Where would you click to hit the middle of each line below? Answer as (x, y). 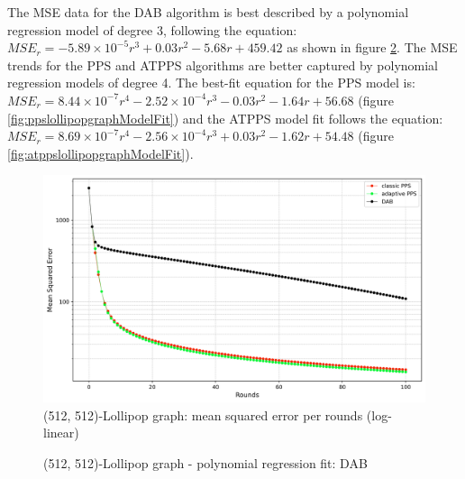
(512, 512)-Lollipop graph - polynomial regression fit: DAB (205, 462)
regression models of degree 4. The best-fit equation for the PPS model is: (211, 83)
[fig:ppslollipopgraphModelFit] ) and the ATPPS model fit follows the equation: (225, 118)
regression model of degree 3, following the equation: (152, 29)
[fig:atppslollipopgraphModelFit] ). (100, 153)
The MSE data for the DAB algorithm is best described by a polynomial (208, 12)
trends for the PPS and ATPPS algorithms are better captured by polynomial (223, 64)
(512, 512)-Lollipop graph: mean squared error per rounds (203, 415)
